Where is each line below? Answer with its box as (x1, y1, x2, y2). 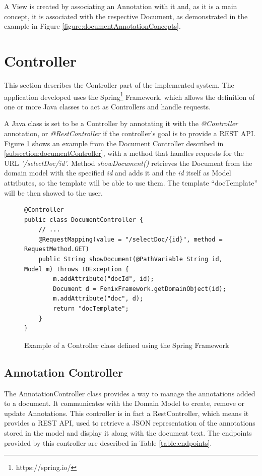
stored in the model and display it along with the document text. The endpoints (4, 427, 252, 438)
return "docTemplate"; (53, 305, 129, 313)
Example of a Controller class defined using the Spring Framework (24, 339, 229, 350)
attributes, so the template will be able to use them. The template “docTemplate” (4, 177, 258, 188)
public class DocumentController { (24, 216, 144, 223)
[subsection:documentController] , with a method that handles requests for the (4, 148, 244, 158)
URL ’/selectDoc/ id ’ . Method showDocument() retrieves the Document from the (4, 157, 252, 168)
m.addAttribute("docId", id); (53, 275, 154, 283)
